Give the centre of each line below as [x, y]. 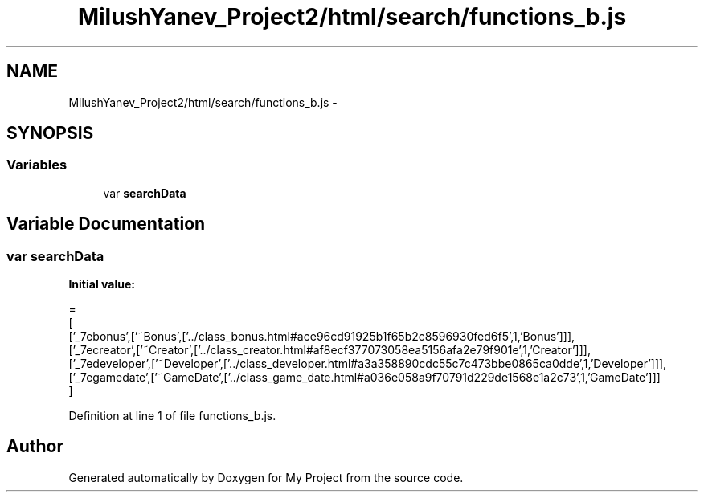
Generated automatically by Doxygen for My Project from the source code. [266, 477]
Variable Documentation [106, 224]
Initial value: [102, 284]
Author [35, 447]
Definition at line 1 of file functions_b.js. [172, 416]
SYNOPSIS [50, 133]
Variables [37, 165]
